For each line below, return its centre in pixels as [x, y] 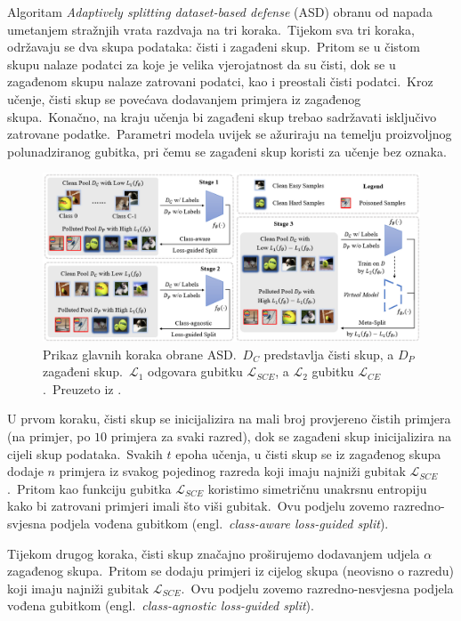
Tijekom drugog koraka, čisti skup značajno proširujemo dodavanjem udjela [214, 553]
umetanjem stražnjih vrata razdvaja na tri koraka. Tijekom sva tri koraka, [211, 29]
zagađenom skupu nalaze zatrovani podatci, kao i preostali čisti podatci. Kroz [220, 81]
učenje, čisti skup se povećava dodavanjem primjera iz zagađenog [184, 98]
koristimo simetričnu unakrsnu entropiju [317, 488]
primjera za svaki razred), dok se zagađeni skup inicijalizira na [281, 436]
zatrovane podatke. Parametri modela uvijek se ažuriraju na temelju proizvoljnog [230, 134]
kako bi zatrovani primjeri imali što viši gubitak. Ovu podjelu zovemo [198, 506]
